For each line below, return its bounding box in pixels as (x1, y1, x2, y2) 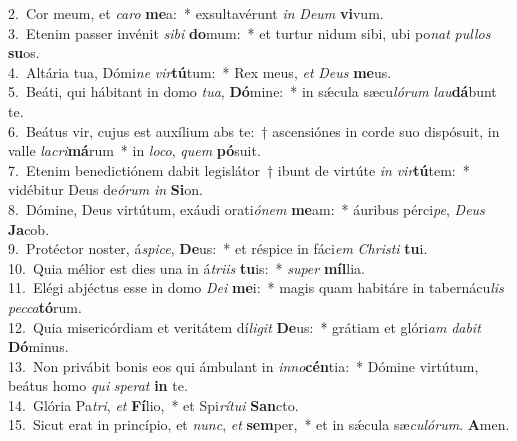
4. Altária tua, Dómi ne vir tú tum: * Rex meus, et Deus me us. (8, 61, 392, 82)
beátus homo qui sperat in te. (8, 375, 188, 396)
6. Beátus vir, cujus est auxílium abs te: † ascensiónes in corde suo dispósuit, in (8, 120, 500, 141)
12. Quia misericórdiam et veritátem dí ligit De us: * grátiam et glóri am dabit (8, 316, 481, 337)
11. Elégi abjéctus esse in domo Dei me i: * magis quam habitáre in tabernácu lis (8, 277, 504, 298)
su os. (8, 42, 40, 63)
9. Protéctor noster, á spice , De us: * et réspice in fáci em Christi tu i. (8, 238, 428, 259)
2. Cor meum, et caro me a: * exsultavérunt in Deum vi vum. (8, 3, 384, 23)
